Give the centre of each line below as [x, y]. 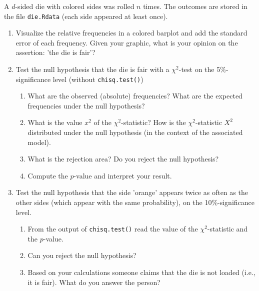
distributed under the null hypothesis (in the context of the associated [135, 132]
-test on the [196, 69]
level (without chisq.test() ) [98, 79]
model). [39, 142]
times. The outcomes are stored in [195, 6]
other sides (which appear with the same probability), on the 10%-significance [135, 202]
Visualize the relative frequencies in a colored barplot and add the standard [131, 33]
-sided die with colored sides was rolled [75, 6]
